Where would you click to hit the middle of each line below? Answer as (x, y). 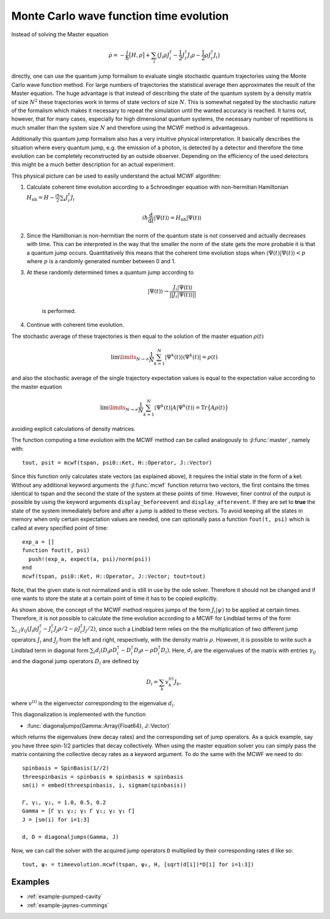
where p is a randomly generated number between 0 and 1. (101, 261)
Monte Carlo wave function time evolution (120, 16)
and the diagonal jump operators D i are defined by (75, 662)
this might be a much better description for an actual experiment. (93, 165)
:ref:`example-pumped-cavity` (65, 896)
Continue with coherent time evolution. (75, 325)
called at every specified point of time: (60, 528)
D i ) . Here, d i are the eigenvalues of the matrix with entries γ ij (238, 651)
